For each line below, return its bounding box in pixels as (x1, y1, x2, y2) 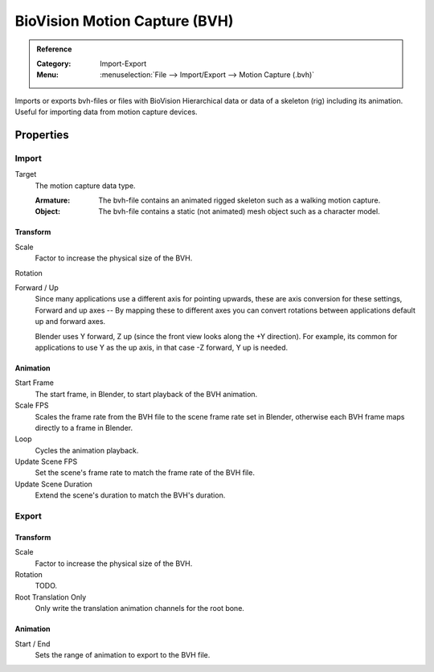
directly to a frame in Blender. (35, 423, 133, 432)
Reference (36, 44, 72, 54)
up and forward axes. (35, 317, 106, 326)
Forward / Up (14, 283, 59, 293)
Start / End (14, 639, 51, 649)
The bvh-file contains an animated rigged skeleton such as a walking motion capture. (98, 195, 381, 205)
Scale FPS (14, 400, 49, 410)
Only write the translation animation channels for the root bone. (35, 604, 245, 613)
